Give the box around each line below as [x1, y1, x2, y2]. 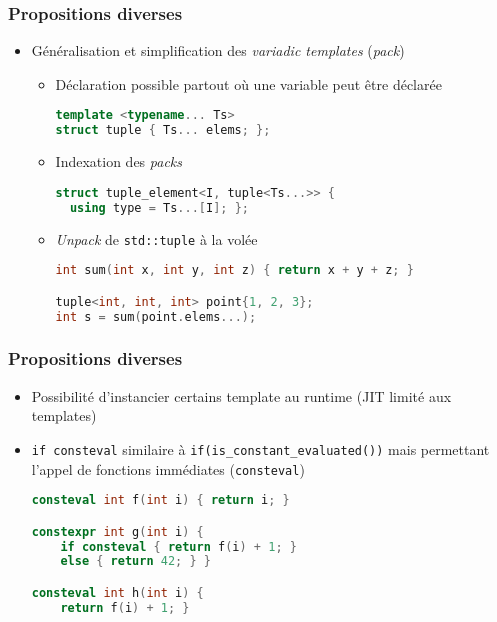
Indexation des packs [55, 151, 182, 172]
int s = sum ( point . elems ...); [55, 309, 257, 324]
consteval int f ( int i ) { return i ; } [31, 493, 290, 508]
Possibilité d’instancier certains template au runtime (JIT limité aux [31, 385, 452, 406]
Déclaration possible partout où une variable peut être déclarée [55, 73, 442, 94]
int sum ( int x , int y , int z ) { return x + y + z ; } [55, 263, 414, 278]
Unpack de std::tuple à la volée [55, 228, 258, 249]
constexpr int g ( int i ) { [31, 524, 204, 539]
